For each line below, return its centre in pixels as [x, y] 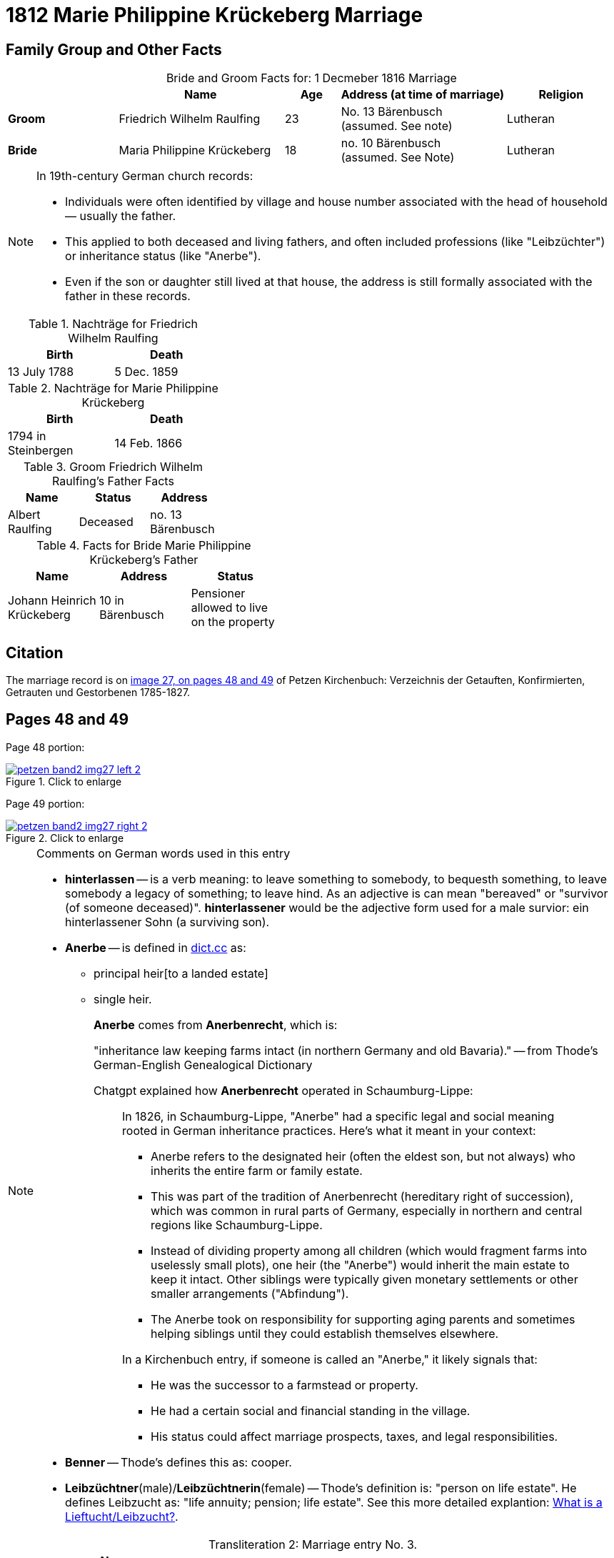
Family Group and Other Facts [114, 49]
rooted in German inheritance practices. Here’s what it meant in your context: [329, 1130]
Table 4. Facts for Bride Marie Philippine [144, 546]
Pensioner [218, 594]
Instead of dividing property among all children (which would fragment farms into [369, 1250]
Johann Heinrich [52, 601]
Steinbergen [41, 451]
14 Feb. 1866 [149, 443]
